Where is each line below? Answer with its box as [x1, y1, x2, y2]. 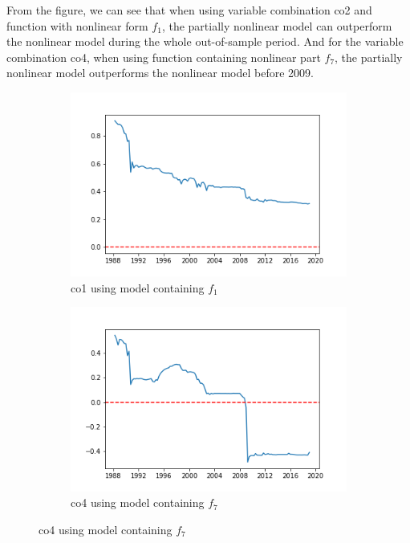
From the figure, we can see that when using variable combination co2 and [6, 2, 372, 18]
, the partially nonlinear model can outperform [161, 17, 392, 34]
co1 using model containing [71, 279, 205, 296]
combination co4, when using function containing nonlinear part [6, 48, 321, 65]
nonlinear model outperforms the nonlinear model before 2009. [6, 64, 314, 81]
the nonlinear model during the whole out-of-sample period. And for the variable [6, 33, 404, 50]
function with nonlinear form [6, 17, 148, 34]
